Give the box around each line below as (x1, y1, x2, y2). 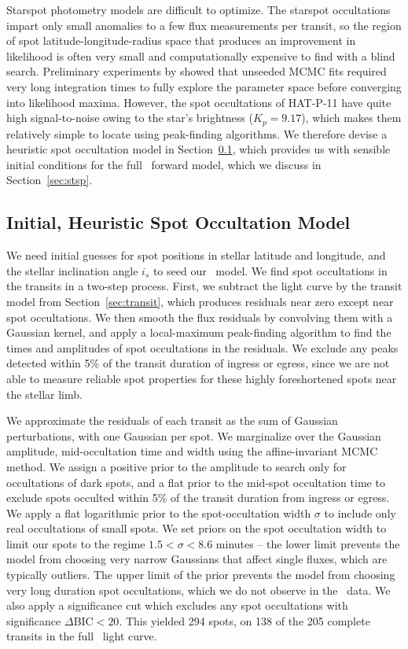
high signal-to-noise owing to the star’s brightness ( (6, 109, 253, 126)
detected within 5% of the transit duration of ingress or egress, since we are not (6, 355, 390, 371)
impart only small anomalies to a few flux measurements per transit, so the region (6, 17, 402, 33)
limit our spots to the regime (6, 535, 145, 551)
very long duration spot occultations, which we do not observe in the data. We (6, 581, 391, 598)
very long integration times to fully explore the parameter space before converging (6, 78, 402, 94)
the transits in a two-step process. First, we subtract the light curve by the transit (6, 278, 402, 294)
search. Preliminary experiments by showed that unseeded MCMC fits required (6, 63, 387, 79)
